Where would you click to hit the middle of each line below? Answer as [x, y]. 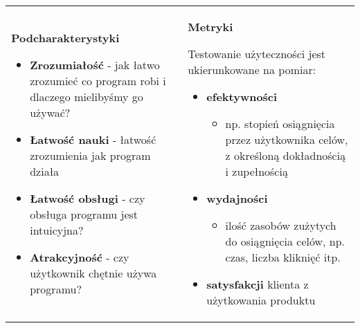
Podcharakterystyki [65, 38]
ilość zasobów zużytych [281, 225]
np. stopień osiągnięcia [280, 124]
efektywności [242, 97]
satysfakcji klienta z [258, 284]
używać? [50, 112]
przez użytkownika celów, [287, 139]
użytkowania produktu [261, 300]
